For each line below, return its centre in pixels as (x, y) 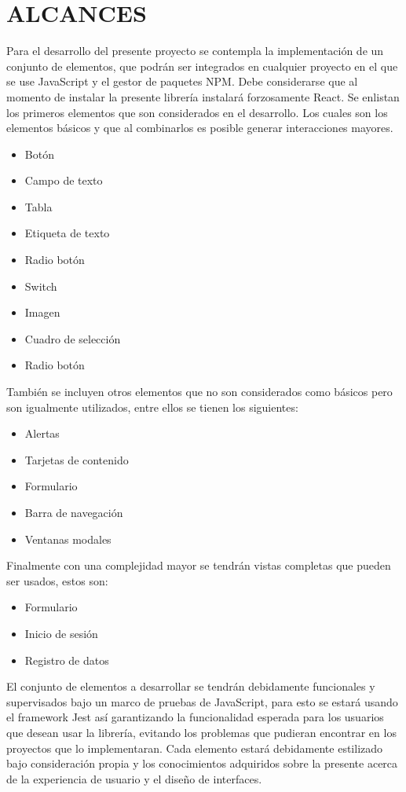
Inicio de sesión (61, 633)
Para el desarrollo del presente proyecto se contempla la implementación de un (195, 51)
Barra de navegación (74, 512)
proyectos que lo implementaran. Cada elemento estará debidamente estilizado (195, 748)
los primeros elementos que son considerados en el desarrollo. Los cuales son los (197, 112)
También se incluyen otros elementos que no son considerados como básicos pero (199, 392)
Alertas (42, 433)
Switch (41, 286)
